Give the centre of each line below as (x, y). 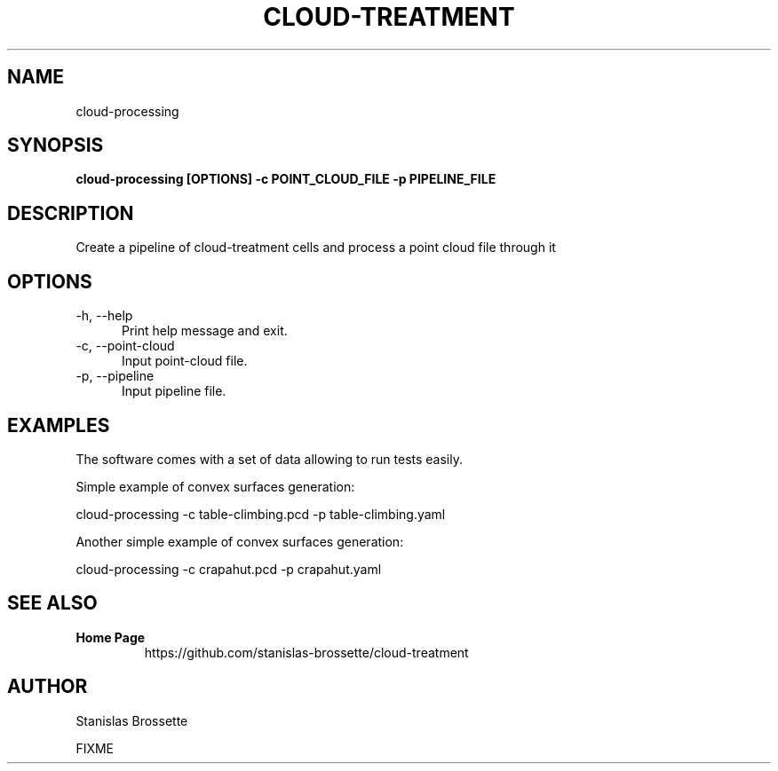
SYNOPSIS (56, 146)
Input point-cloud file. (185, 361)
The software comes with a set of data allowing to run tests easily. (269, 459)
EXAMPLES (59, 425)
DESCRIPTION (71, 213)
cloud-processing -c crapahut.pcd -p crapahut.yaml (229, 569)
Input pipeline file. (174, 391)
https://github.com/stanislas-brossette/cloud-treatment (306, 652)
